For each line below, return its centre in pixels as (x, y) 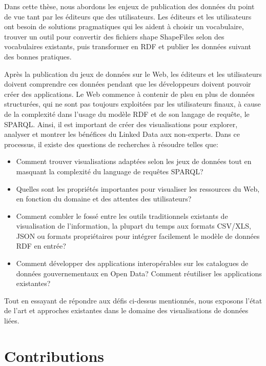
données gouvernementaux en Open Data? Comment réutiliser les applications (139, 273)
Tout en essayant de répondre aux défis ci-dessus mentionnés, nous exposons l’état (133, 300)
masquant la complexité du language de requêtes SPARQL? (110, 171)
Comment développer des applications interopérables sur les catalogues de (132, 263)
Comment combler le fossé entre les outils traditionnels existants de (122, 216)
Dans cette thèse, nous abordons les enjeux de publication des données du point (129, 6)
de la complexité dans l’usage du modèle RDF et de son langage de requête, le (127, 114)
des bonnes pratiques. (38, 56)
